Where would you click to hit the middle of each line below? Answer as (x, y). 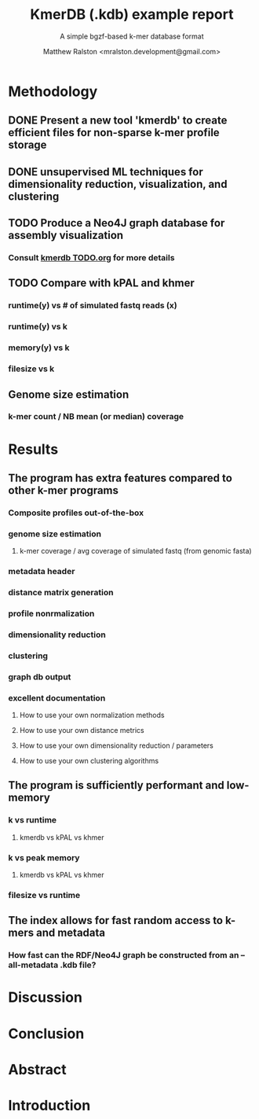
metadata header (42, 572)
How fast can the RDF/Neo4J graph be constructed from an (124, 955)
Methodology (53, 91)
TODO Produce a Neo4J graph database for (117, 223)
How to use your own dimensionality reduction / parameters (116, 745)
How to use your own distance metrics (82, 731)
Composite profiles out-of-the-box (76, 513)
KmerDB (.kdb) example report (132, 15)
